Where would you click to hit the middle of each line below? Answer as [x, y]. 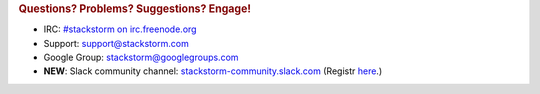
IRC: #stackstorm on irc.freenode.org [120, 29]
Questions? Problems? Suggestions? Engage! [135, 8]
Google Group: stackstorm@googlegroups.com [141, 57]
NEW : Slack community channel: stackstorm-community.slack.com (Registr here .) [213, 71]
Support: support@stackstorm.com [116, 43]
